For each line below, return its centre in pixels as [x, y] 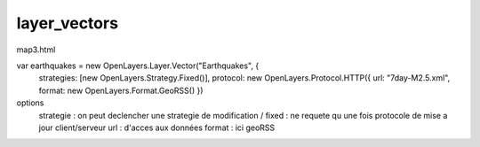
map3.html [36, 50]
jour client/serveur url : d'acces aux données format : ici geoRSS [157, 128]
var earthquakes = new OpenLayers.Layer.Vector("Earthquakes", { [138, 66]
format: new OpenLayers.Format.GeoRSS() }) [121, 90]
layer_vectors [68, 23]
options [30, 103]
